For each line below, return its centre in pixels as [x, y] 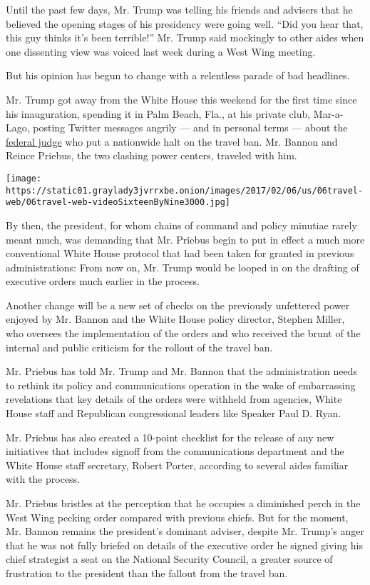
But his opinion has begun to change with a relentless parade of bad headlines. [178, 75]
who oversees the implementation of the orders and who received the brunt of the [183, 333]
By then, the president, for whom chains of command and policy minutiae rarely [181, 225]
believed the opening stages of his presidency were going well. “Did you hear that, [185, 23]
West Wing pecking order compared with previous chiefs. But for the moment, [177, 517]
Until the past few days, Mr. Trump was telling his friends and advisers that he [179, 9]
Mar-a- [328, 113]
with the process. [43, 479]
